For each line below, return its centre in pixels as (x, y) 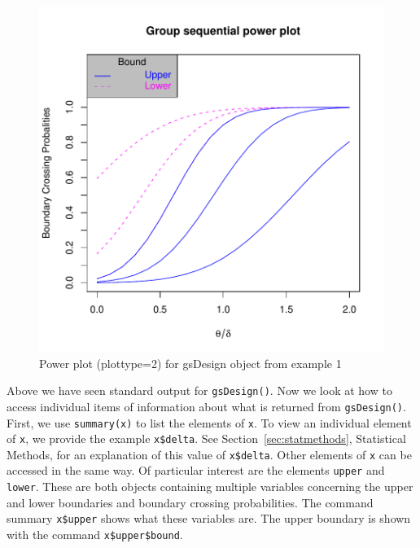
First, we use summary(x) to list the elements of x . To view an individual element (209, 422)
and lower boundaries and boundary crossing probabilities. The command (190, 502)
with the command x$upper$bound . (95, 535)
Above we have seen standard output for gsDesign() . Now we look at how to (199, 390)
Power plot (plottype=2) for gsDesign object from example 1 (190, 363)
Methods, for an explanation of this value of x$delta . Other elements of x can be (209, 454)
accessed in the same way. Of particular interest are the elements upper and (196, 470)
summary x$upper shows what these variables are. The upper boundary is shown (209, 518)
